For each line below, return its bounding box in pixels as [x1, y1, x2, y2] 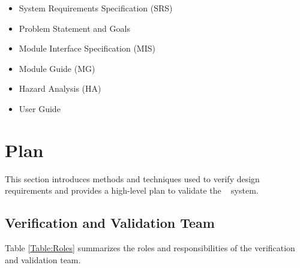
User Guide [19, 102, 61, 115]
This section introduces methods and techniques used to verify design [5, 172, 260, 185]
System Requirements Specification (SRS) [19, 2, 173, 14]
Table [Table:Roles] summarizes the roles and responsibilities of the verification [5, 242, 295, 254]
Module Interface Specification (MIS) [19, 42, 155, 55]
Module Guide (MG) [19, 62, 95, 74]
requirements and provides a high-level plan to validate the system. [5, 184, 259, 197]
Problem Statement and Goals [19, 22, 130, 34]
